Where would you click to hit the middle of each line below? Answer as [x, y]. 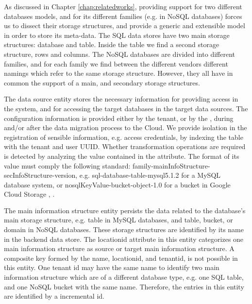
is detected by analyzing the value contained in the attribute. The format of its [122, 156]
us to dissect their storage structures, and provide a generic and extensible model [125, 25]
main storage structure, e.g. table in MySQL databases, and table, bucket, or [118, 220]
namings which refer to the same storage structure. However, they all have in [118, 73]
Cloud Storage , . [29, 194]
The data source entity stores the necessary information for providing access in [121, 99]
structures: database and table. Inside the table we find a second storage [112, 44]
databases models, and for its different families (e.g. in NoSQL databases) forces [123, 16]
